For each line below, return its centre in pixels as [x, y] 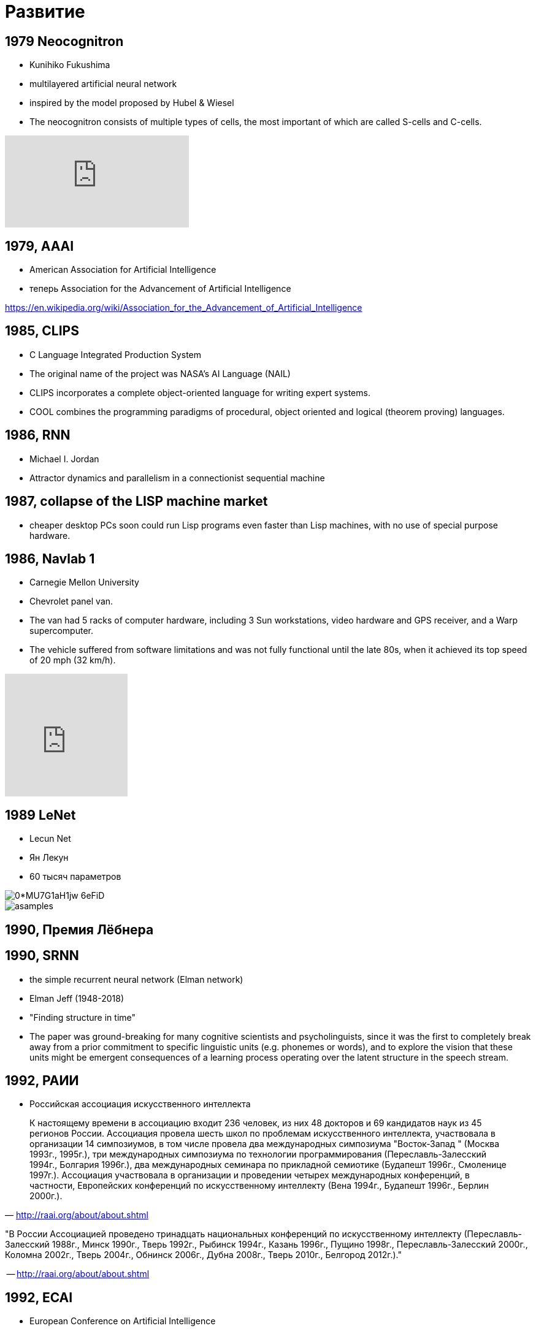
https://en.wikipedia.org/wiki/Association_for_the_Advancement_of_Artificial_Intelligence [184, 308]
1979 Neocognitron [64, 41]
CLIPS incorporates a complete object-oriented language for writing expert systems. [200, 392]
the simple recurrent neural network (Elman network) [136, 979]
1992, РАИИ [42, 1080]
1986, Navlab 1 [50, 559]
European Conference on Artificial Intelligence [123, 1321]
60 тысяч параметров [75, 877]
